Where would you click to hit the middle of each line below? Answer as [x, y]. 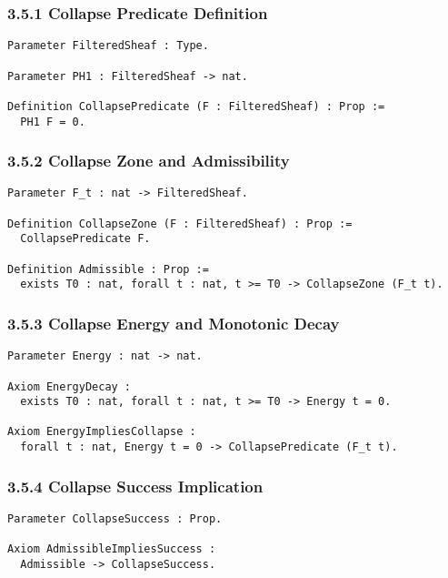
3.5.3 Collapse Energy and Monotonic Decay [174, 323]
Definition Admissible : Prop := [108, 269]
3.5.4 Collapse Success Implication [135, 486]
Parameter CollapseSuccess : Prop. [115, 519]
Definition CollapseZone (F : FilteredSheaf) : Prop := [180, 223]
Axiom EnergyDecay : [70, 386]
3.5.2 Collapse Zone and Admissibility [149, 161]
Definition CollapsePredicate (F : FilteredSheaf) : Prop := [196, 106]
